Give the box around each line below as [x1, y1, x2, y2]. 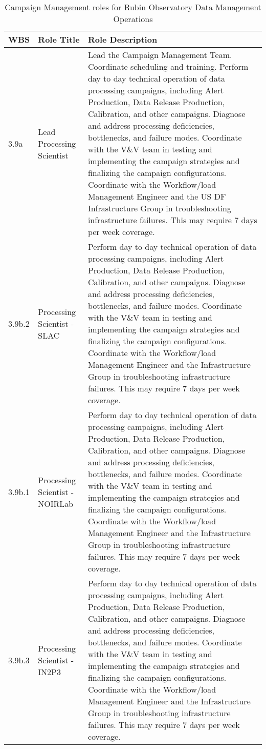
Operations [113, 13, 153, 25]
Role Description [87, 33, 158, 45]
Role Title [38, 33, 80, 45]
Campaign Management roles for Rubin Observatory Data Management [5, 1, 261, 13]
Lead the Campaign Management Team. [87, 49, 232, 61]
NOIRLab [38, 497, 74, 509]
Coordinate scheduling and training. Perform [87, 61, 249, 72]
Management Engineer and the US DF [87, 190, 226, 202]
